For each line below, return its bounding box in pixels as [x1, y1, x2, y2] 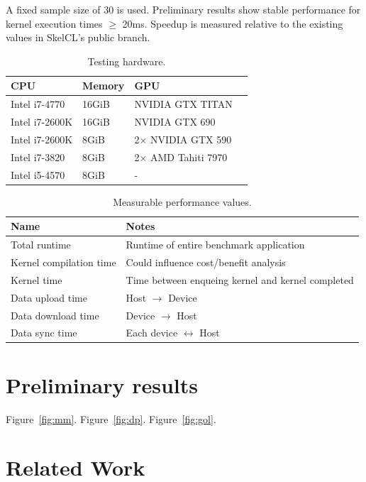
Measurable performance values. [113, 194, 252, 209]
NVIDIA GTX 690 [134, 114, 216, 129]
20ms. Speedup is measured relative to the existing [122, 16, 343, 31]
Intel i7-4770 [11, 97, 65, 111]
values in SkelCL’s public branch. [6, 30, 150, 45]
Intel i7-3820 [11, 149, 65, 164]
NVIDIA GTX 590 [150, 131, 232, 146]
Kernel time [11, 272, 62, 287]
